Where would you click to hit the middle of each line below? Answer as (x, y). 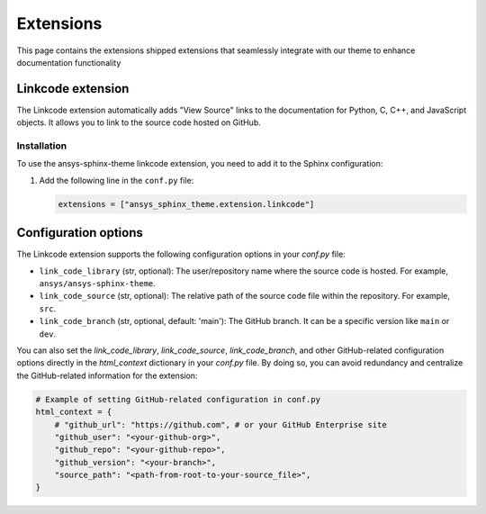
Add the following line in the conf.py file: (117, 180)
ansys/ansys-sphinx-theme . (98, 284)
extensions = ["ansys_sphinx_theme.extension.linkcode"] (186, 204)
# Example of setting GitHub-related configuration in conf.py (178, 399)
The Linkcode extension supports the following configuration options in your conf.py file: (181, 254)
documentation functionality (69, 62)
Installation (42, 146)
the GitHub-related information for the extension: (107, 375)
